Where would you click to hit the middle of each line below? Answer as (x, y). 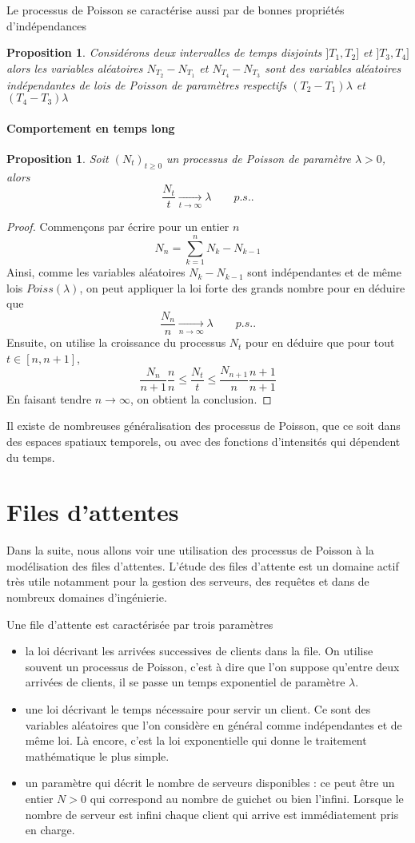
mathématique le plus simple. (97, 756)
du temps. (31, 457)
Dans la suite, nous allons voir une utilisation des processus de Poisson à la (190, 550)
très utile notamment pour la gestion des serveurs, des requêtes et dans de (188, 581)
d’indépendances (47, 25)
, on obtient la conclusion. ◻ (201, 398)
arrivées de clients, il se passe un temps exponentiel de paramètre (185, 682)
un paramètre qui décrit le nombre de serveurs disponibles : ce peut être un (210, 783)
